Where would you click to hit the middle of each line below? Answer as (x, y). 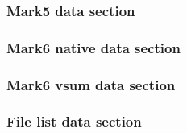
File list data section (74, 121)
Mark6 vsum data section (91, 84)
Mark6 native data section (93, 47)
